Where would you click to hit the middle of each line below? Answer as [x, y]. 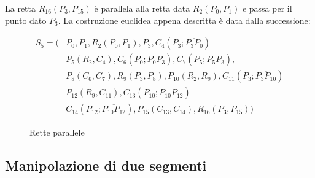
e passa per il [267, 8]
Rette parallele [57, 132]
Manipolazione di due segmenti [106, 165]
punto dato [26, 20]
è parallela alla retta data [142, 8]
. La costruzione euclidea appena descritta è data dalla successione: [184, 20]
